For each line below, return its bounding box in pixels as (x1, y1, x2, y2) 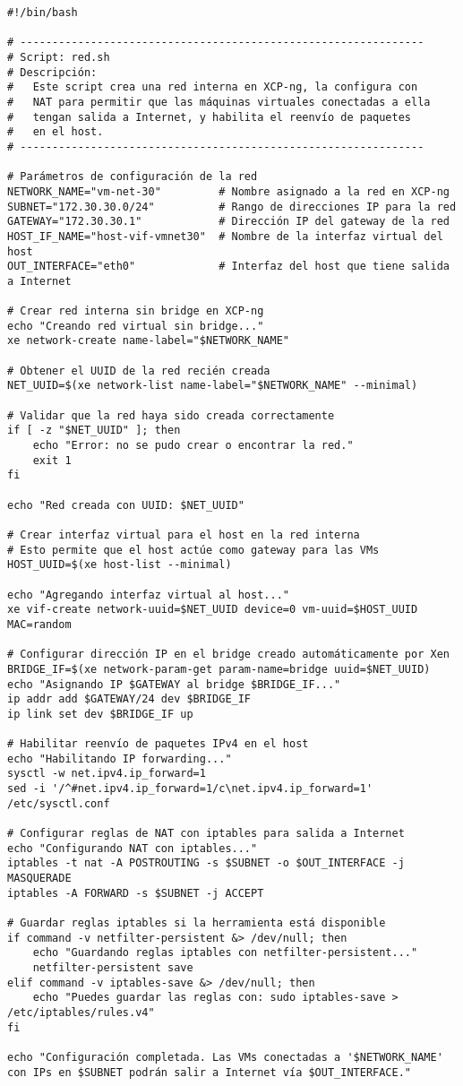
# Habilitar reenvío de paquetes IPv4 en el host (7, 737, 309, 751)
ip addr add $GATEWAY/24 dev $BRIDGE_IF (7, 693, 252, 706)
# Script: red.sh (7, 50, 110, 64)
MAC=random (7, 617, 72, 631)
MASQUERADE (7, 872, 72, 885)
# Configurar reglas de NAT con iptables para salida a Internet (7, 827, 405, 840)
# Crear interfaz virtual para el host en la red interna (7, 528, 360, 541)
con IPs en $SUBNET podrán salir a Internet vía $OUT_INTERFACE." (7, 1065, 412, 1079)
